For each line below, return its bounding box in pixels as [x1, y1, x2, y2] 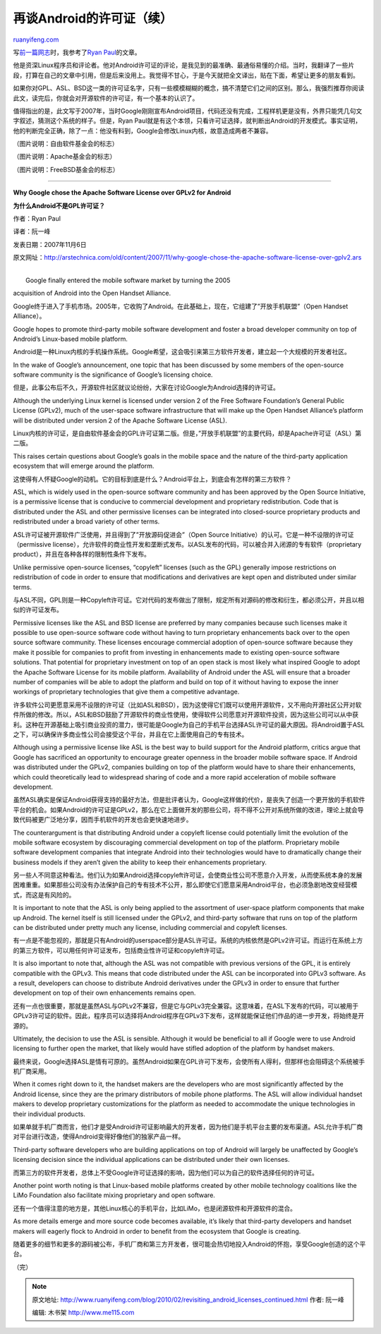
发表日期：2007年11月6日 [13, 240, 87, 248]
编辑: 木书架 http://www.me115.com [32, 1308, 135, 1316]
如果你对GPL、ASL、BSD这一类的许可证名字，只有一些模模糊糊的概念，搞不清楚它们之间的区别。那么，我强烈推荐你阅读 [13, 84, 365, 92]
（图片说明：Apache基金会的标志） [13, 152, 116, 161]
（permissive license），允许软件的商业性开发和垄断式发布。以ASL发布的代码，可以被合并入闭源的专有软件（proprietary [13, 540, 362, 548]
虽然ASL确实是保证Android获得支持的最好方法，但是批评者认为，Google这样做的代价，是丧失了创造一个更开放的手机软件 [13, 796, 365, 804]
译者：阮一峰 [13, 227, 51, 236]
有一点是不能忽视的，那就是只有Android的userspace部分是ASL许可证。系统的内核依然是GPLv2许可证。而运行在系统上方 [13, 936, 363, 945]
